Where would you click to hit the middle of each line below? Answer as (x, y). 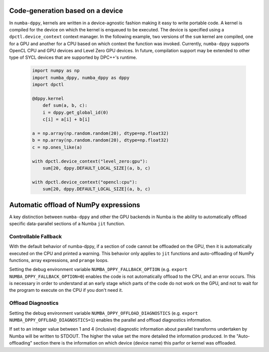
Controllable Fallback (36, 236)
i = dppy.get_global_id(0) (76, 112)
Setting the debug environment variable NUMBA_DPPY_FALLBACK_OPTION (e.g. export (98, 269)
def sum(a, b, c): (65, 105)
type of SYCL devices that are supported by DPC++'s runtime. (73, 58)
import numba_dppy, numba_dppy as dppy (81, 78)
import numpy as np (56, 71)
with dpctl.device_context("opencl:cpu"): (85, 182)
